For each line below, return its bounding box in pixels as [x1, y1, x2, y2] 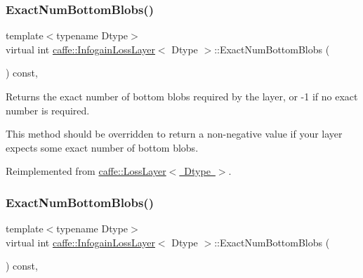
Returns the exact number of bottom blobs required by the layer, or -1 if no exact [6, 89, 358, 103]
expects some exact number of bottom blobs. [6, 140, 199, 154]
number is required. [6, 102, 90, 117]
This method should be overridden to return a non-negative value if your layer [6, 126, 343, 141]
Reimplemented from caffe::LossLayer [6, 164, 166, 178]
